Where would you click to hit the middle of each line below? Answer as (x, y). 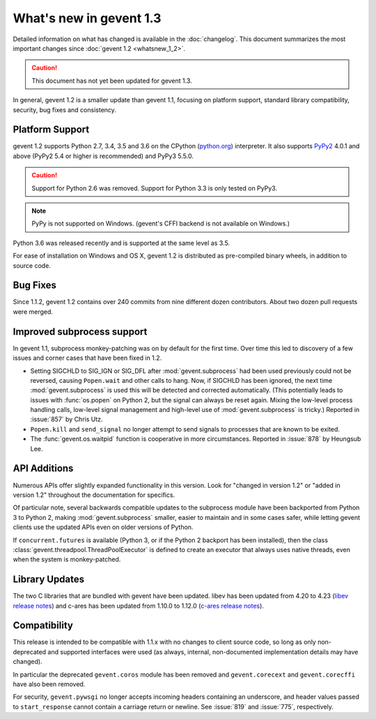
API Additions (43, 469)
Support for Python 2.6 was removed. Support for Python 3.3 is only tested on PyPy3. (155, 188)
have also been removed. (49, 684)
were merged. (33, 311)
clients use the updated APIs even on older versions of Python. (103, 527)
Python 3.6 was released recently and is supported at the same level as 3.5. (121, 243)
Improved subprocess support (80, 332)
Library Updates (49, 579)
